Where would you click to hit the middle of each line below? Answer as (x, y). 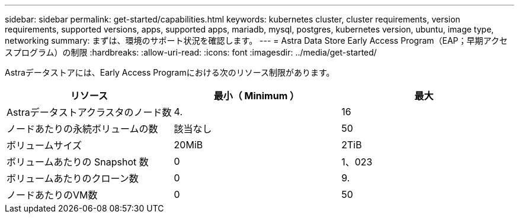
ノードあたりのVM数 (52, 195)
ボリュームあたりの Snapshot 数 (78, 162)
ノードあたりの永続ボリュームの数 (82, 129)
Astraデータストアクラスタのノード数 (89, 112)
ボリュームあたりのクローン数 (73, 178)
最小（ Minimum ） (257, 96)
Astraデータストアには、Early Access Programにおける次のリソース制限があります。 (170, 72)
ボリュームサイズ (44, 145)
